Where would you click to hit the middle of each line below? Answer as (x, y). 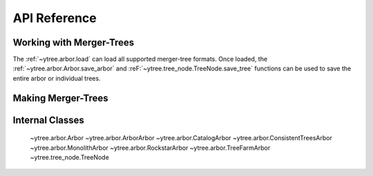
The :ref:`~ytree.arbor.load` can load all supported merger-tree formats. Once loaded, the (140, 59)
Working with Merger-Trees (74, 42)
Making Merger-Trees (60, 98)
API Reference (55, 18)
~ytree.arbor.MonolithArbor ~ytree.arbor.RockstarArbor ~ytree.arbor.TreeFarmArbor (150, 148)
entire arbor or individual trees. (57, 78)
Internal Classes (48, 120)
